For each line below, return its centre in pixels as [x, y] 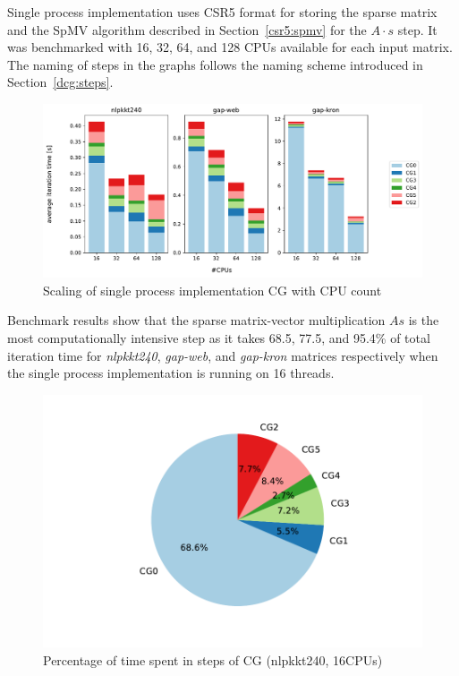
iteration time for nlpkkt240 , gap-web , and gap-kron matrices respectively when [223, 355]
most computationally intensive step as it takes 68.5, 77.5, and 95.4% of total [219, 337]
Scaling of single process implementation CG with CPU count [212, 290]
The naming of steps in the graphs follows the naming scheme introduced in [215, 64]
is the [424, 320]
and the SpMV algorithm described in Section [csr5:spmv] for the [187, 29]
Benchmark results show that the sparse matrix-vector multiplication [196, 320]
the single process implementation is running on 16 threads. [171, 373]
